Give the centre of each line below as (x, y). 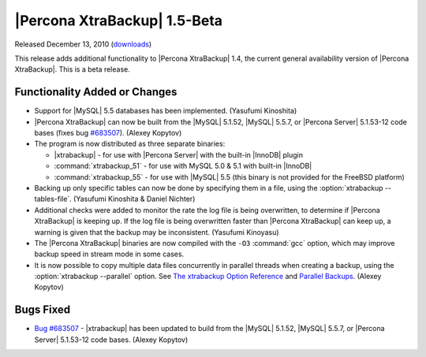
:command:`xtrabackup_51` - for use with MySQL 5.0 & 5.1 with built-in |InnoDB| (183, 166)
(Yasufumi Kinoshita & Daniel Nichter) (135, 199)
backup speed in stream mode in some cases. (109, 254)
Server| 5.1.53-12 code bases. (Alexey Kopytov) (111, 340)
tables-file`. (53, 199)
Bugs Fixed (43, 310)
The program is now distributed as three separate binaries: (130, 144)
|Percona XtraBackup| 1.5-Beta (119, 20)
